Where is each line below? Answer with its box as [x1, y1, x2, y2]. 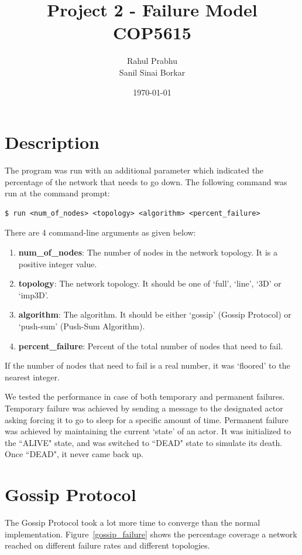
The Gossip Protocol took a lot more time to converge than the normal [5, 516, 260, 529]
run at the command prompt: [5, 187, 110, 199]
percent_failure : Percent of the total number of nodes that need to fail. [18, 339, 283, 352]
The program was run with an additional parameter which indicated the [5, 164, 264, 176]
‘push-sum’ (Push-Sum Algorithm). [18, 319, 145, 332]
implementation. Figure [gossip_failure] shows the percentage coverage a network [5, 527, 297, 540]
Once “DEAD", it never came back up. [5, 448, 143, 460]
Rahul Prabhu [126, 55, 178, 67]
